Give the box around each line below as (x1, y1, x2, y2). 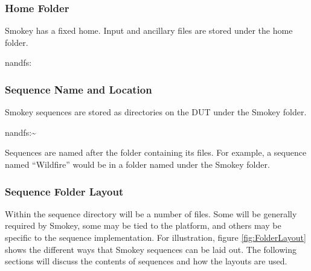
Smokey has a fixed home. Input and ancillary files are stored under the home (5, 24, 293, 37)
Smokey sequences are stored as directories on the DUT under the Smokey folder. (5, 106, 307, 118)
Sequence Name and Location (5, 81, 152, 97)
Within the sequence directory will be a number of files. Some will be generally (5, 207, 297, 220)
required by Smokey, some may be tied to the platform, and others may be (5, 219, 281, 232)
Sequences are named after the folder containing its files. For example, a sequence (5, 146, 307, 159)
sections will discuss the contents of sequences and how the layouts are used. (5, 255, 287, 267)
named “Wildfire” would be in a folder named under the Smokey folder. (5, 158, 270, 170)
